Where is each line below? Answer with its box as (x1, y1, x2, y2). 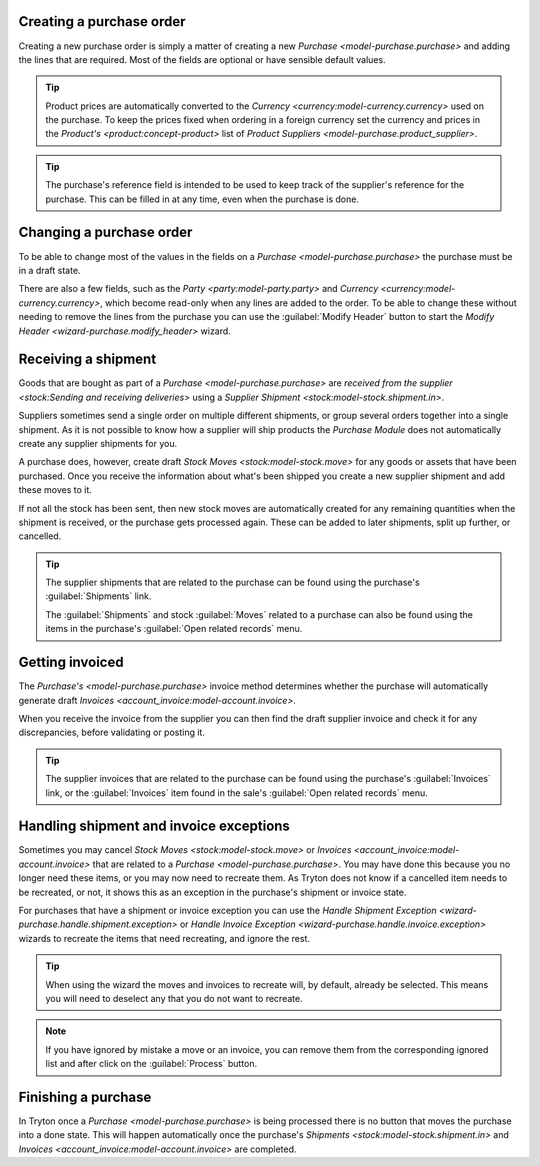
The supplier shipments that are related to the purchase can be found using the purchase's (45, 576, 420, 589)
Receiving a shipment (18, 351, 157, 368)
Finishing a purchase (18, 1088, 152, 1105)
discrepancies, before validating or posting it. (18, 726, 205, 739)
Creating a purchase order (18, 13, 186, 30)
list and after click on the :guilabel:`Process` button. (45, 1058, 258, 1070)
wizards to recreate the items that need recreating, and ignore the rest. (18, 932, 310, 944)
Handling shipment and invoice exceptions (18, 818, 290, 835)
